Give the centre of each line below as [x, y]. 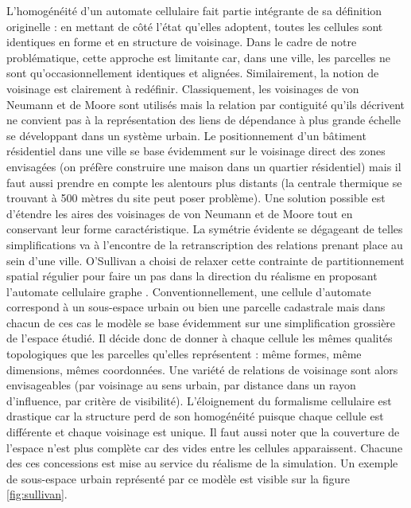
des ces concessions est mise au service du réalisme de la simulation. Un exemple [202, 463]
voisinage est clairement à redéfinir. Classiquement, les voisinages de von [183, 88]
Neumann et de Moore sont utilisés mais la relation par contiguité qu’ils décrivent [206, 104]
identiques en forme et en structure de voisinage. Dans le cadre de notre [182, 42]
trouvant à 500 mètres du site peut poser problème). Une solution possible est [196, 198]
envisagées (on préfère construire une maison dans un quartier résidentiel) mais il [204, 166]
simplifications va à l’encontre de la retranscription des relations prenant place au [205, 244]
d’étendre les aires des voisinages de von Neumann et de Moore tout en [180, 213]
